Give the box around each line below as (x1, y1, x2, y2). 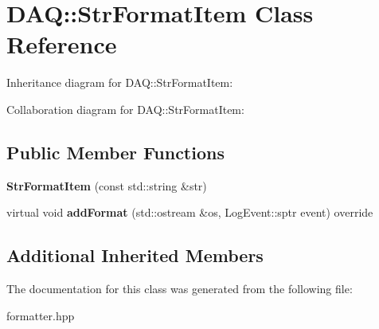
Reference (6, 28, 117, 61)
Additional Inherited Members (6, 243, 264, 268)
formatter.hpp (6, 307, 75, 323)
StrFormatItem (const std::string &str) (6, 177, 207, 194)
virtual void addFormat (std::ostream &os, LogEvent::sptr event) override (6, 204, 373, 221)
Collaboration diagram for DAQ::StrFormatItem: (6, 100, 244, 117)
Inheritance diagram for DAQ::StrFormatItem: (6, 74, 233, 91)
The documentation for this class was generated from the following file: (6, 280, 353, 297)
